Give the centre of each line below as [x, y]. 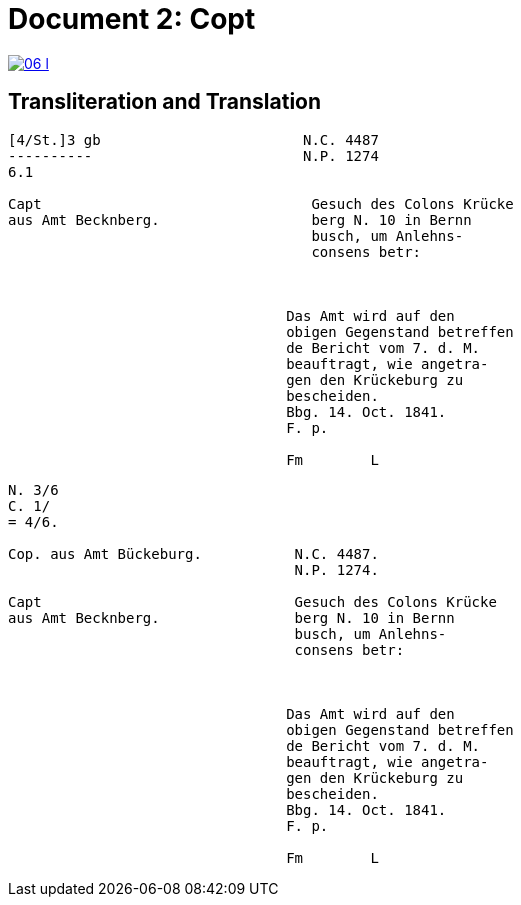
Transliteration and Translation [165, 102]
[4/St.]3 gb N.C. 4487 [193, 139]
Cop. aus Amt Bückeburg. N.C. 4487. [193, 553]
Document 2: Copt [132, 19]
